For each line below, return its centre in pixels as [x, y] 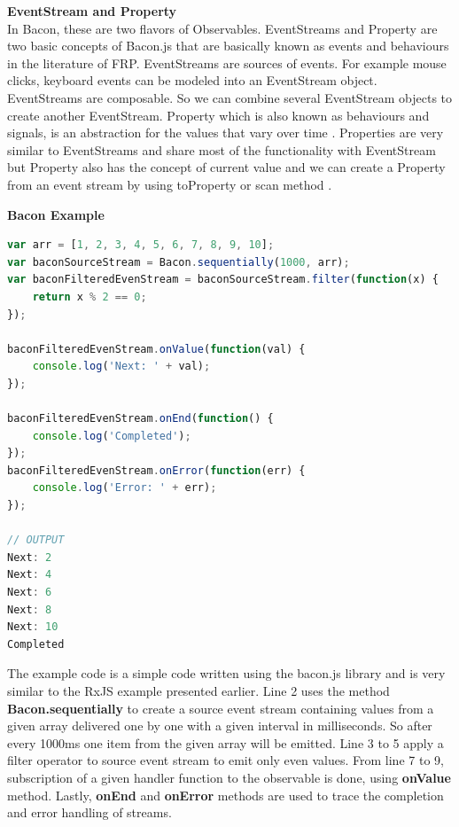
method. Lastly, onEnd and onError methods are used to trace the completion [226, 795]
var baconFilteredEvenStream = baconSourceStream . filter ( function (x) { [223, 280]
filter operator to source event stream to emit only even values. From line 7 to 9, [226, 760]
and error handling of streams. [89, 812]
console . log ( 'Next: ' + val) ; [121, 367]
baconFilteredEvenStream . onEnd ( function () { [140, 419]
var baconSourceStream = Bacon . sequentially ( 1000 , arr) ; [179, 262]
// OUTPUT [36, 540]
